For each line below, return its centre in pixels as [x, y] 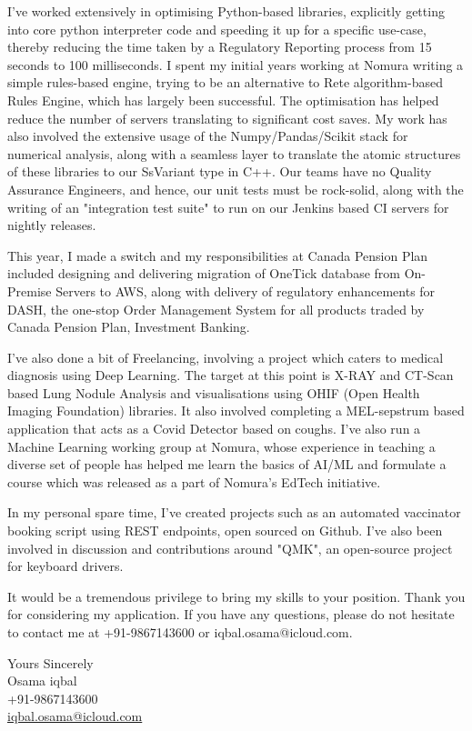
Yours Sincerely [50, 662]
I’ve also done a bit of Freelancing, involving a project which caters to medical [226, 357]
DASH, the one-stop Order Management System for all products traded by [216, 309]
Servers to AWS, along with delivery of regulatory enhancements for [246, 290]
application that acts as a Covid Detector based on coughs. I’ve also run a [214, 429]
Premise [30, 290]
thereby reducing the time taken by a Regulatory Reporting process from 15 [220, 47]
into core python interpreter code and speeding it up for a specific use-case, [217, 29]
